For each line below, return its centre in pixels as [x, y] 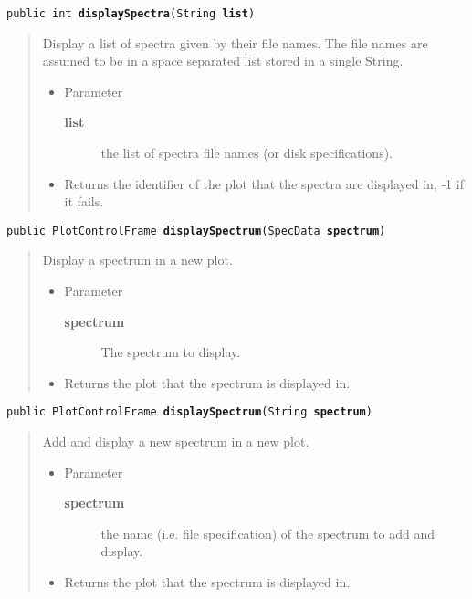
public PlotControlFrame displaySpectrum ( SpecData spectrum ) [196, 231]
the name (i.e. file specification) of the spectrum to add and [267, 533]
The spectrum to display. [171, 352]
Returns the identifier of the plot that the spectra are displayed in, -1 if [264, 183]
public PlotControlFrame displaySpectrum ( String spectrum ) [189, 412]
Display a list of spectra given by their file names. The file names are [235, 42]
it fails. [84, 201]
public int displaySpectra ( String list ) [131, 14]
